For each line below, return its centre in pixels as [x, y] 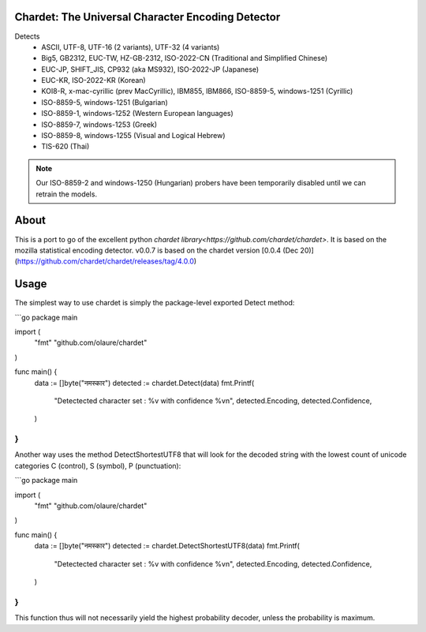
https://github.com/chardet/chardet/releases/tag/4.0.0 [106, 261]
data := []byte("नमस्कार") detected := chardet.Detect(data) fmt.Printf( [144, 383]
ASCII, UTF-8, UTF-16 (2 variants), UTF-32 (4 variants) [131, 47]
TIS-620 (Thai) [65, 147]
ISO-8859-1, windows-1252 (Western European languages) [138, 114]
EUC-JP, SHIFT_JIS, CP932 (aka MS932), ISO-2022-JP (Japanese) [150, 69]
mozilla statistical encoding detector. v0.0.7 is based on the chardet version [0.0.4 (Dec [157, 250]
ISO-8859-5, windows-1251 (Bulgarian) [105, 102]
